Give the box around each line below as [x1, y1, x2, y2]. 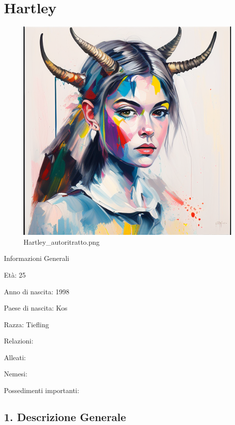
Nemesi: [4, 368, 27, 379]
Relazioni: [4, 336, 34, 346]
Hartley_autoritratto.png [23, 236, 100, 247]
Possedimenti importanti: [4, 385, 79, 396]
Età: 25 [4, 269, 26, 280]
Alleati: [4, 352, 26, 362]
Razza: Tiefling [4, 319, 49, 329]
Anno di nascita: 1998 [4, 286, 70, 296]
